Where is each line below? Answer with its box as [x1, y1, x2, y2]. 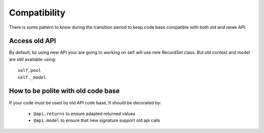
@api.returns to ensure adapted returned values [33, 111, 135, 116]
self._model [18, 74, 46, 80]
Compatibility [9, 7, 66, 18]
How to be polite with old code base [9, 87, 120, 95]
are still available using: [9, 56, 56, 62]
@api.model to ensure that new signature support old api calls [33, 117, 160, 123]
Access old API [9, 37, 56, 45]
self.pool [18, 68, 41, 73]
